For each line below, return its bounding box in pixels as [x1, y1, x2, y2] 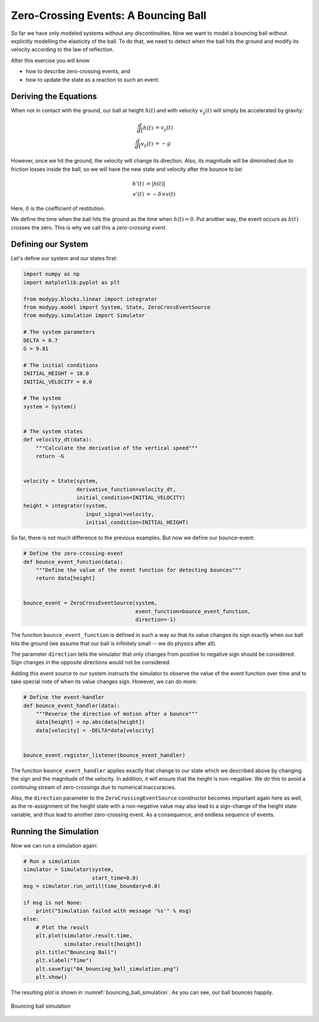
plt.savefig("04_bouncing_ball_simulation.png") [35, 965, 180, 972]
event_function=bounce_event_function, [135, 608, 251, 615]
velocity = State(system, [23, 478, 99, 484]
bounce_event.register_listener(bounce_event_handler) [23, 752, 185, 758]
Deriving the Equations [11, 92, 97, 102]
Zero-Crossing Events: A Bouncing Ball [11, 9, 207, 22]
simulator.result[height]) [64, 940, 142, 947]
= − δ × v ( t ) [146, 190, 176, 198]
